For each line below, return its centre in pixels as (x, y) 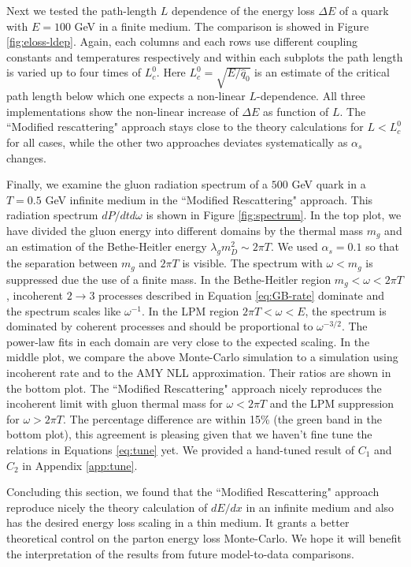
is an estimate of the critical (322, 72)
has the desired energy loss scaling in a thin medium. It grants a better (178, 522)
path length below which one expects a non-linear (126, 96)
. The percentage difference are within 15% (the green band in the (222, 418)
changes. (27, 157)
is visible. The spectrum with (252, 263)
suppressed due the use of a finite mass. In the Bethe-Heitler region (169, 279)
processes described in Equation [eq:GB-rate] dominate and (242, 295)
